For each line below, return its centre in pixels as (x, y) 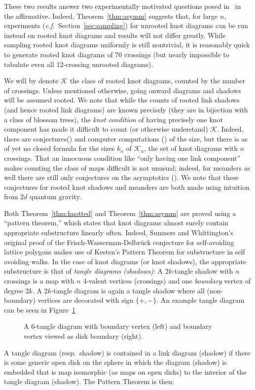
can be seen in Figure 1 (40, 309)
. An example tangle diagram (200, 300)
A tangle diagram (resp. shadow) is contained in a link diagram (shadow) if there (127, 352)
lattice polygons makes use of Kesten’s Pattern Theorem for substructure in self (125, 252)
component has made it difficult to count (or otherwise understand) (106, 129)
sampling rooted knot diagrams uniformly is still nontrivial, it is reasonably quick (127, 45)
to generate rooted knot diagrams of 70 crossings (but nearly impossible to (117, 54)
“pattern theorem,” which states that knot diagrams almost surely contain (116, 223)
